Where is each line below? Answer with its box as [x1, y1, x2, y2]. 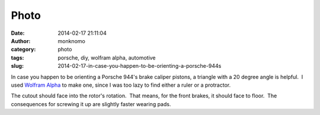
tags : [11, 54, 24, 61]
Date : [11, 29, 25, 37]
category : [11, 46, 36, 53]
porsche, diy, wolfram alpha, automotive [57, 54, 156, 61]
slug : [11, 63, 24, 70]
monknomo [57, 37, 85, 44]
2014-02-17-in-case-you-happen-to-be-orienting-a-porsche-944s [57, 63, 222, 70]
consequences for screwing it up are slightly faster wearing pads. [11, 100, 171, 107]
